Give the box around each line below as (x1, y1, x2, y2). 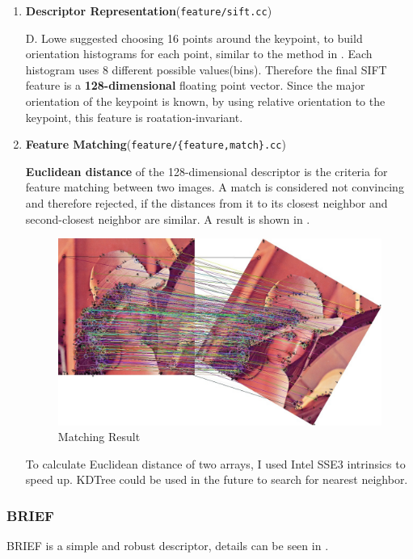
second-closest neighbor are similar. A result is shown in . (25, 210, 310, 227)
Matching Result (57, 428, 141, 445)
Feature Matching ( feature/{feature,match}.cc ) (25, 136, 286, 153)
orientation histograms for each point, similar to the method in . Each (25, 45, 373, 62)
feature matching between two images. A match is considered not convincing (25, 179, 404, 195)
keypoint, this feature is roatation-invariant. (25, 108, 243, 125)
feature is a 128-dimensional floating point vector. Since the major (25, 77, 365, 94)
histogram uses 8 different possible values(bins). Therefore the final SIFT (25, 61, 387, 78)
